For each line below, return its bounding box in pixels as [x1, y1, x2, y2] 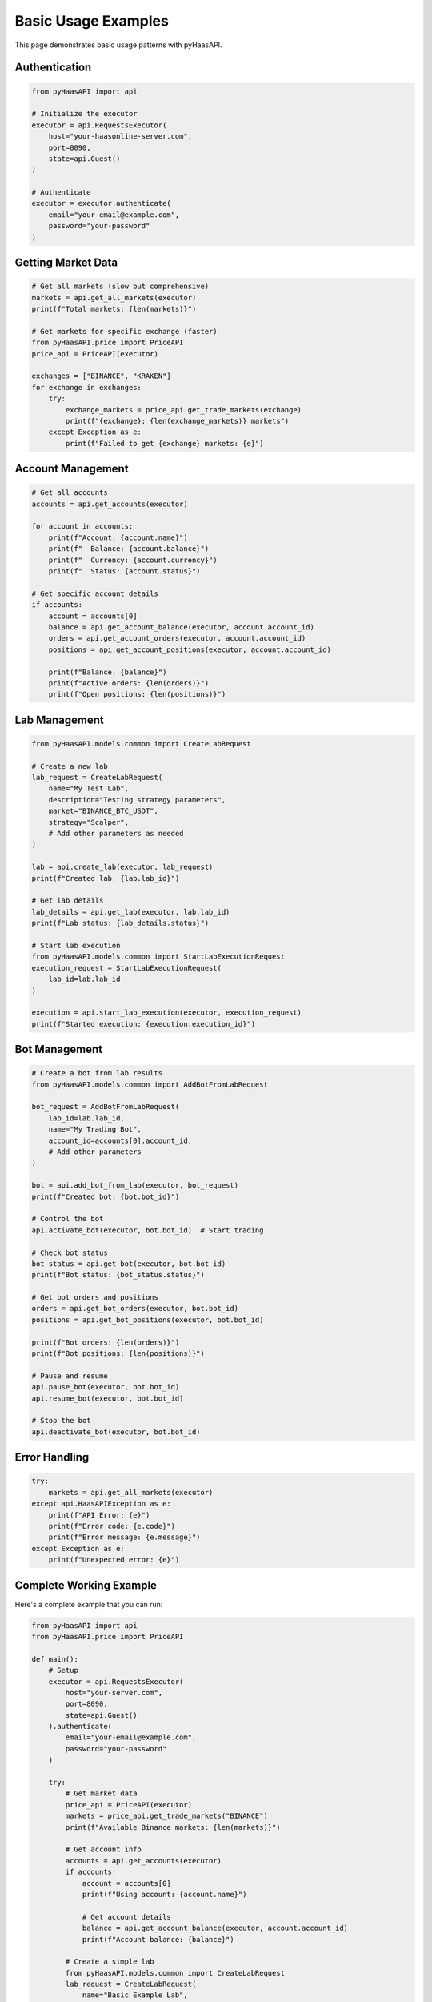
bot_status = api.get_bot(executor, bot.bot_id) [31, 1259, 226, 1268]
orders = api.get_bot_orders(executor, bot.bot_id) [31, 1304, 239, 1313]
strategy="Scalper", [48, 818, 130, 826]
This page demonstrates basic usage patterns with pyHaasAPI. [14, 40, 223, 50]
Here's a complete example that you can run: [14, 1599, 163, 1609]
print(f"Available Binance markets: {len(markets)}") [65, 1823, 281, 1831]
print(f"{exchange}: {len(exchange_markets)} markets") [65, 416, 290, 425]
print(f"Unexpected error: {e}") [48, 1555, 180, 1565]
